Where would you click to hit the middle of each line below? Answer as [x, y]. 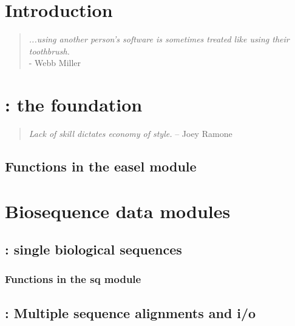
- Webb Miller [55, 63]
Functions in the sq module [73, 279]
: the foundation [74, 105]
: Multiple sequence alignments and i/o [131, 312]
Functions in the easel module [101, 166]
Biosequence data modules [118, 211]
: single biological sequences [93, 249]
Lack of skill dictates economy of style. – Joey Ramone [131, 134]
